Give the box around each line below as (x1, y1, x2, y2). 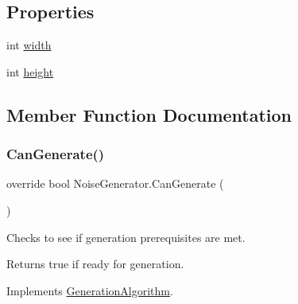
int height (6, 63, 54, 80)
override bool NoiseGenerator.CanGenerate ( (6, 175, 224, 192)
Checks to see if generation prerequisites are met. (6, 228, 246, 245)
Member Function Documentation (6, 102, 292, 127)
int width (6, 37, 52, 53)
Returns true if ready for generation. (6, 255, 184, 272)
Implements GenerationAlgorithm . (6, 282, 173, 298)
